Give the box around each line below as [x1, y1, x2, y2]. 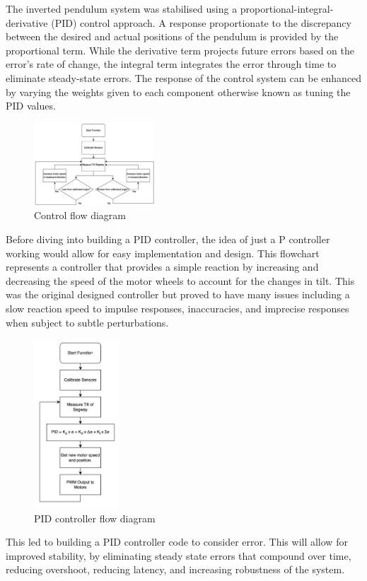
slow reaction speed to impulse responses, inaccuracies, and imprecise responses [6, 301, 349, 316]
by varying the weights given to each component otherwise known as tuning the [6, 84, 351, 99]
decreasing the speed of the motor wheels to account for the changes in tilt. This [6, 273, 355, 288]
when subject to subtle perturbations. [6, 315, 169, 329]
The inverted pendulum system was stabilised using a [6, 1, 238, 16]
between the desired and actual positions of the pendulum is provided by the [6, 29, 339, 44]
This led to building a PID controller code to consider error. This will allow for [6, 534, 348, 549]
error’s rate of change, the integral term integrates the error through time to [6, 57, 337, 71]
